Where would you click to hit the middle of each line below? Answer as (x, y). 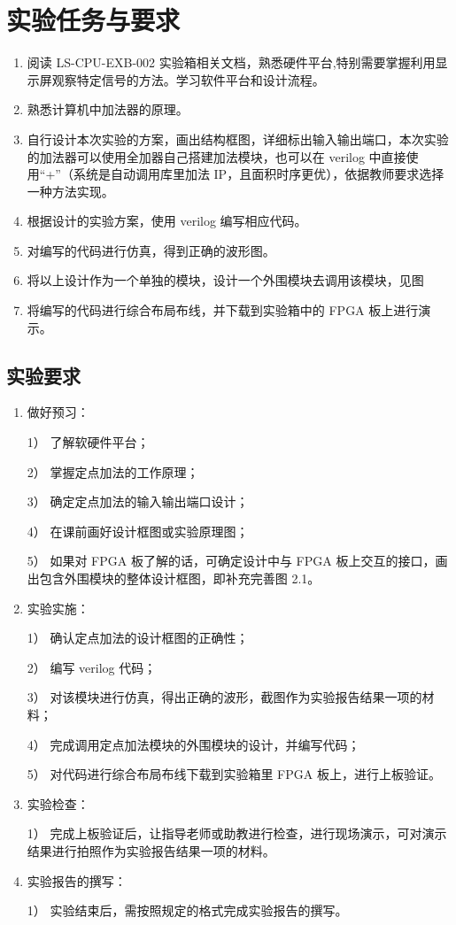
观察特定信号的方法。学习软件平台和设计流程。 (188, 79)
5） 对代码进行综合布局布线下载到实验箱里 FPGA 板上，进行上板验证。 (234, 774)
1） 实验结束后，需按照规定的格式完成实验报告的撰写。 (187, 910)
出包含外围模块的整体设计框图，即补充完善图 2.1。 (174, 578)
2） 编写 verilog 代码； (92, 667)
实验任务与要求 (93, 20)
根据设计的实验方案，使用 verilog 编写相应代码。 (167, 221)
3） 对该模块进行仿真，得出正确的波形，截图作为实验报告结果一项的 (224, 697)
